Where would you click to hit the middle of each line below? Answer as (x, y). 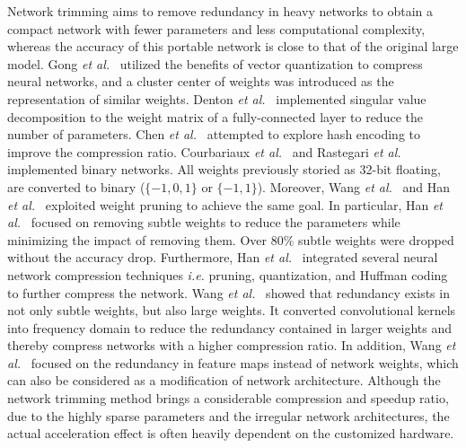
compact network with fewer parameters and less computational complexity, (216, 28)
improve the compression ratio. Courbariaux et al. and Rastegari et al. (204, 151)
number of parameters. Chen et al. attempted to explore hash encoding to (214, 134)
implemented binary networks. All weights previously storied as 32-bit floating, (224, 169)
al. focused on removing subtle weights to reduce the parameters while (204, 222)
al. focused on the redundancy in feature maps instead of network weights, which (233, 362)
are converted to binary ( (76, 186)
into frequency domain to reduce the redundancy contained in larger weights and (229, 327)
